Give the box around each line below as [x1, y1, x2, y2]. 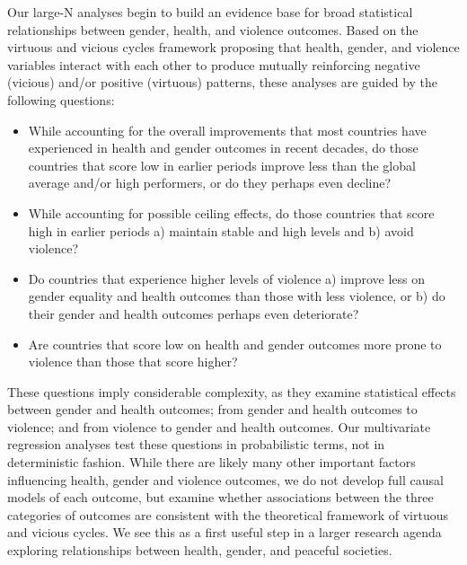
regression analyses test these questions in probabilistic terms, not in [7, 435, 385, 454]
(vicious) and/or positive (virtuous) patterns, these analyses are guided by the [7, 73, 438, 92]
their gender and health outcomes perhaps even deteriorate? [28, 304, 359, 322]
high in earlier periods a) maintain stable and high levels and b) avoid [28, 221, 414, 240]
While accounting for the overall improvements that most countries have [28, 120, 427, 139]
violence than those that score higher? [28, 352, 238, 371]
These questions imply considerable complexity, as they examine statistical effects [7, 382, 456, 401]
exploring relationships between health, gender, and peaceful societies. [7, 541, 392, 560]
